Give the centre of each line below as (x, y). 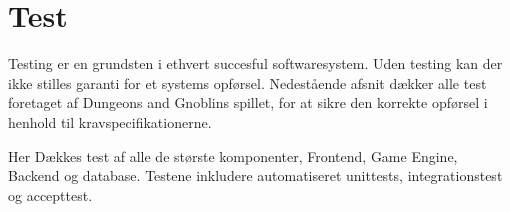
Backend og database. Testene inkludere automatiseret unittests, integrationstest (255, 175)
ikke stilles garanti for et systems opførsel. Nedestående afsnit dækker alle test (247, 82)
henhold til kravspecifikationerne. (110, 121)
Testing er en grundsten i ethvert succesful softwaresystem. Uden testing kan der (255, 63)
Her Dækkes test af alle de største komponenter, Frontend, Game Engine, (233, 155)
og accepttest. (50, 194)
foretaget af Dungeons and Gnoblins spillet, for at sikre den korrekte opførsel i (248, 102)
